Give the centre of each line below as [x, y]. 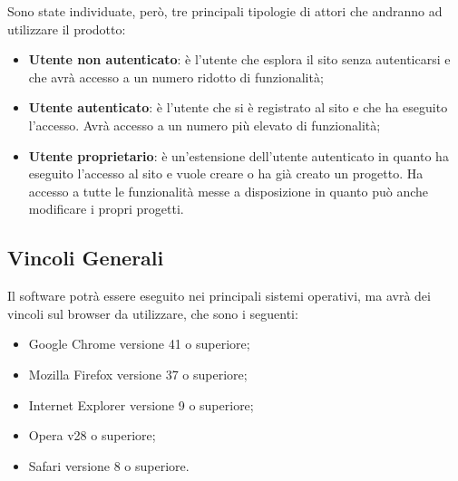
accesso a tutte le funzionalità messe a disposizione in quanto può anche [229, 191]
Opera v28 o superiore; [92, 435]
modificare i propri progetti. [106, 209]
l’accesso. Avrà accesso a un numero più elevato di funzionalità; [205, 125]
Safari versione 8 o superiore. [109, 465]
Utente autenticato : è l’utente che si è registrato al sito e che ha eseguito [238, 107]
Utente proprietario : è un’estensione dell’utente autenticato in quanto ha [239, 155]
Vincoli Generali [86, 258]
